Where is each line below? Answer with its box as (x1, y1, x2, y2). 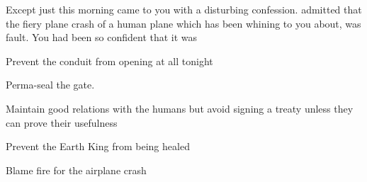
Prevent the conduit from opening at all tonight (6, 53, 213, 68)
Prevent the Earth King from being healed (6, 139, 190, 154)
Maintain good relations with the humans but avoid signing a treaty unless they (6, 101, 354, 115)
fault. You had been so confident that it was (6, 30, 198, 45)
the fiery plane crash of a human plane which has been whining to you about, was (6, 16, 361, 30)
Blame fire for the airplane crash (6, 162, 147, 177)
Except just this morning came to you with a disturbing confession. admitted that (6, 2, 362, 16)
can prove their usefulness (6, 115, 118, 130)
